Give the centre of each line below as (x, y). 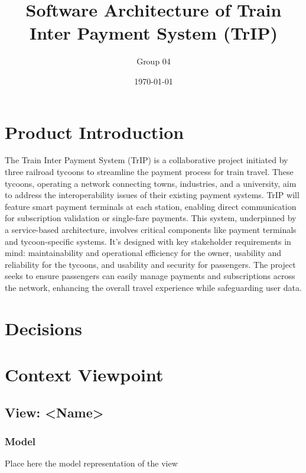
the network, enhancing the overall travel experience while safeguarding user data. (153, 287)
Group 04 (154, 61)
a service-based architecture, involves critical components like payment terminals (151, 229)
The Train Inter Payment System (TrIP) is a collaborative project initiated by (147, 160)
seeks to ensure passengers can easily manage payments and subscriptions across (150, 276)
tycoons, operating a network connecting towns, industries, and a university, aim (151, 183)
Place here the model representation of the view (91, 463)
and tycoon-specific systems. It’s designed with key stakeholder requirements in (148, 241)
